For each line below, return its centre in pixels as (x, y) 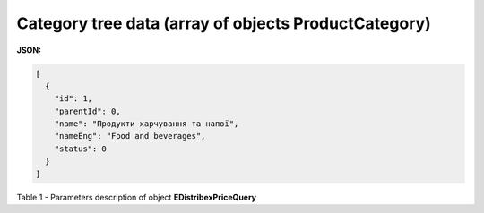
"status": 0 (81, 149)
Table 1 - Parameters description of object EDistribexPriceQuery (137, 197)
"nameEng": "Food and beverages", (130, 136)
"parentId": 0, (87, 111)
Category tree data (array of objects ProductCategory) (224, 23)
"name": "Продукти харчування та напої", (147, 124)
